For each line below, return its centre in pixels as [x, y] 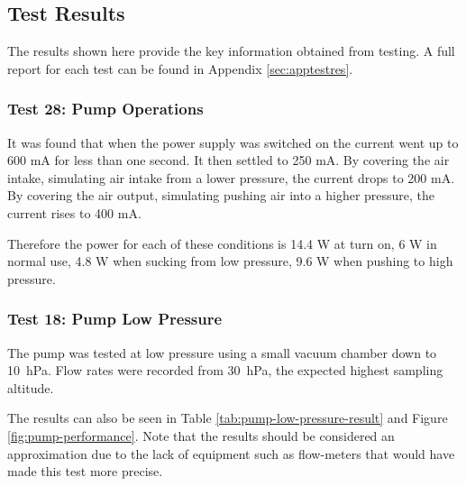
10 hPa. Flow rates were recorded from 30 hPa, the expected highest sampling [225, 370]
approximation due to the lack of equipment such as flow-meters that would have [231, 453]
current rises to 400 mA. [74, 212]
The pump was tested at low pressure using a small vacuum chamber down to [222, 352]
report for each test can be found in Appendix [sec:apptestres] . [180, 68]
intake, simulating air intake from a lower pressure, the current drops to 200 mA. [231, 177]
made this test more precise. [85, 471]
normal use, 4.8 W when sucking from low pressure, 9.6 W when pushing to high [230, 261]
